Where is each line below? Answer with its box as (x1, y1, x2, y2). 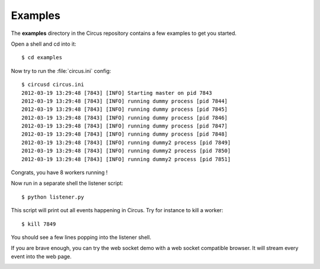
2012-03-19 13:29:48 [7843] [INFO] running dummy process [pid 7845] (21, 106, 228, 113)
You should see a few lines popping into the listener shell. (11, 233, 152, 241)
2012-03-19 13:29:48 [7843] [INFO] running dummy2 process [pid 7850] (21, 148, 231, 154)
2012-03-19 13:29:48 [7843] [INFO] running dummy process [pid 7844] (21, 98, 228, 104)
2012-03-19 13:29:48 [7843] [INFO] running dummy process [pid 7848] (21, 131, 228, 137)
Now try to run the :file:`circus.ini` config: (11, 67, 111, 74)
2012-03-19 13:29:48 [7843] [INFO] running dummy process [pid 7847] (21, 123, 228, 130)
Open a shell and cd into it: (11, 40, 76, 47)
